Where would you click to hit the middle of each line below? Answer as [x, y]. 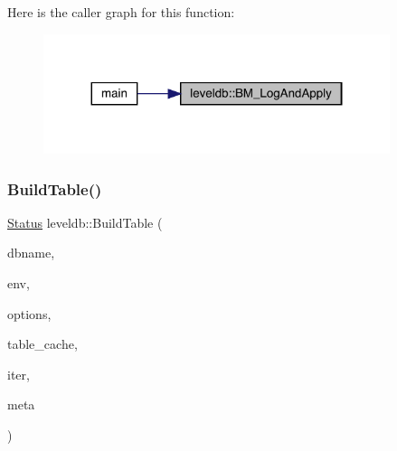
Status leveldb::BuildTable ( [85, 222]
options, [29, 313]
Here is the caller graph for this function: [121, 12]
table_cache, [43, 344]
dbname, [31, 253]
